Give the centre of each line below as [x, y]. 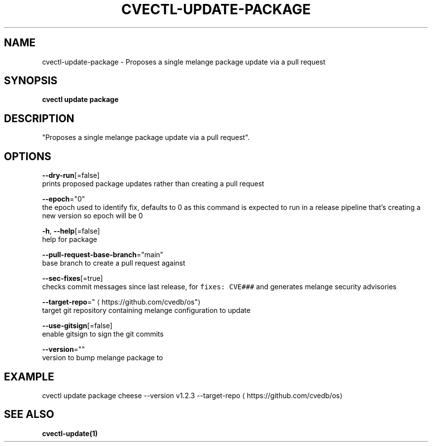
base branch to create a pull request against [114, 263]
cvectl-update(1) [70, 433]
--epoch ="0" [64, 199]
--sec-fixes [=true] [72, 278]
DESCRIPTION [39, 118]
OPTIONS [28, 156]
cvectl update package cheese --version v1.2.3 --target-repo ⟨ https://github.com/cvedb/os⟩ [192, 395]
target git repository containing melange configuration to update [146, 310]
